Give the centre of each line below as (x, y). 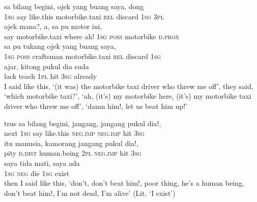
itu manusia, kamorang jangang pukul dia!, (71, 143)
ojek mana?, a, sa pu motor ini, (53, 26)
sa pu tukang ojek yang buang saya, (60, 46)
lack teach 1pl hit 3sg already (51, 76)
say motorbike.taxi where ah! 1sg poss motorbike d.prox (92, 36)
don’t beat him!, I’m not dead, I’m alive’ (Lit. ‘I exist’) (90, 193)
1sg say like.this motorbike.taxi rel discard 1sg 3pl (84, 16)
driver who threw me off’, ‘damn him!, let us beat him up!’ (96, 106)
